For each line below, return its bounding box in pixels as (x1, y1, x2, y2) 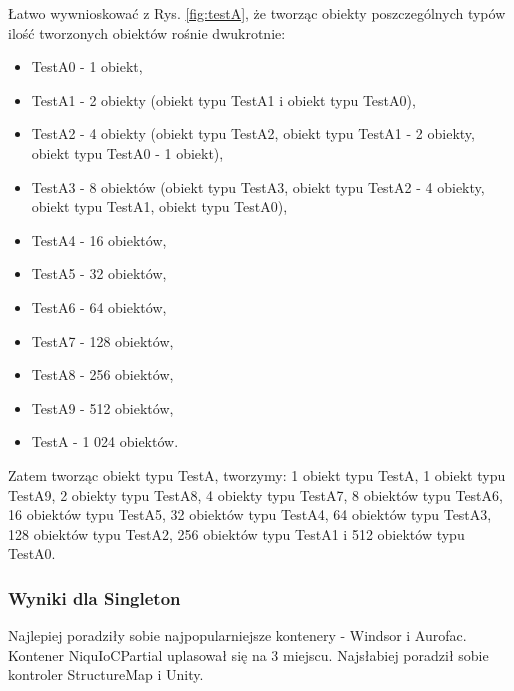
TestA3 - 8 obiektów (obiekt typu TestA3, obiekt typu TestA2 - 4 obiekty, (31, 176, 485, 197)
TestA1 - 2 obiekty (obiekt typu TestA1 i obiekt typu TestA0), (31, 89, 416, 110)
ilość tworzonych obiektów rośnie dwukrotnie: (8, 22, 286, 43)
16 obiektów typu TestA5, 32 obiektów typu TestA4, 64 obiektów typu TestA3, (8, 504, 492, 525)
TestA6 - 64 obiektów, (31, 296, 167, 317)
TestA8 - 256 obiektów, (31, 364, 174, 385)
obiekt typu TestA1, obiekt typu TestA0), (31, 196, 288, 217)
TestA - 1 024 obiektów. (31, 431, 179, 452)
